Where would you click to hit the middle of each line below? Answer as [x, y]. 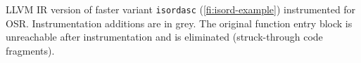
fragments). [30, 50]
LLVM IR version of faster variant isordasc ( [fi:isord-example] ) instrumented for [181, 9]
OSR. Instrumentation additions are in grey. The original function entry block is [179, 23]
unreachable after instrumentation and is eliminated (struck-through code [164, 37]
